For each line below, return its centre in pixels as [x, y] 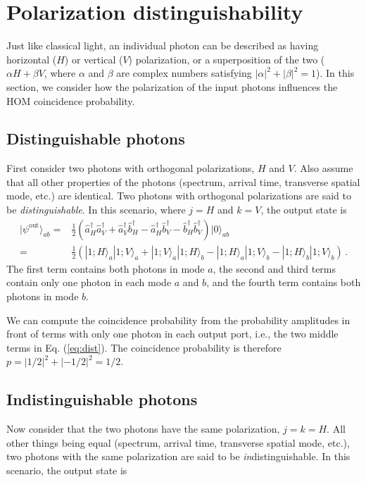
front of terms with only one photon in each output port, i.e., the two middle [172, 334]
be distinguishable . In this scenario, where [96, 210]
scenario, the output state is [67, 470]
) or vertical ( [94, 59]
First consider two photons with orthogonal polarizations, [131, 168]
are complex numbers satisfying [184, 73]
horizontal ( [32, 59]
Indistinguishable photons [102, 399]
